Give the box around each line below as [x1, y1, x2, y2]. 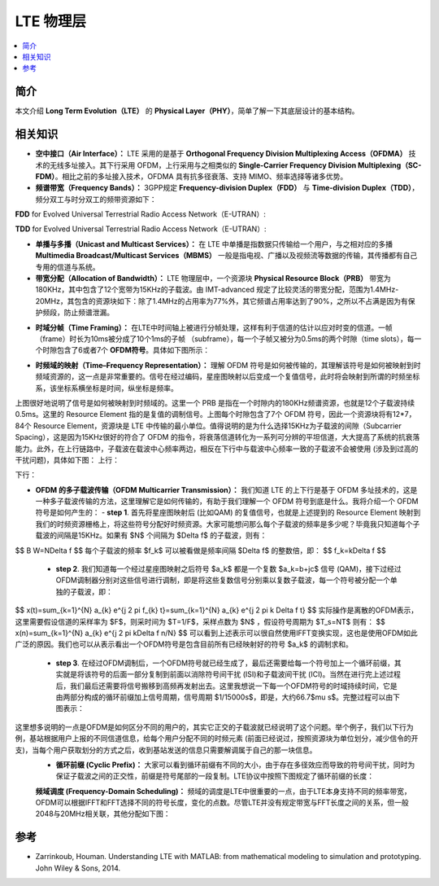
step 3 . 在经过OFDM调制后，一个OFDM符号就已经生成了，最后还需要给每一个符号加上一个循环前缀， [55, 658, 394, 668]
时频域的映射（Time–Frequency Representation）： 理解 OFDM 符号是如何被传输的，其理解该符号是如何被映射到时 [35, 360, 422, 370]
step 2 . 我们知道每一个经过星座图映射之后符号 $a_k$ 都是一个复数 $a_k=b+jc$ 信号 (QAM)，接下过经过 [55, 564, 402, 574]
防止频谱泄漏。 [63, 308, 114, 318]
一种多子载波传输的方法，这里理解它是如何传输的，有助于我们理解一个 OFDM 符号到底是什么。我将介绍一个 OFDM [35, 497, 419, 507]
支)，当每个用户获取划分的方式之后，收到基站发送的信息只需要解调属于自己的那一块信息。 [15, 745, 317, 755]
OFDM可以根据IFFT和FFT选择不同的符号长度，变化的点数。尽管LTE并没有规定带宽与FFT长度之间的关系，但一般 [35, 798, 410, 808]
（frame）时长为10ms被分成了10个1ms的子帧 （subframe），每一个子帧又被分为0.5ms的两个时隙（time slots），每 [35, 334, 415, 344]
